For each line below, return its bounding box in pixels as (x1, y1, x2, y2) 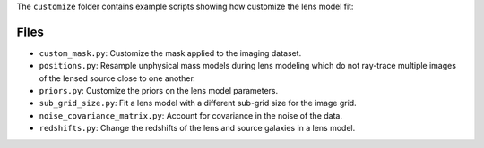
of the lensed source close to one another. (39, 72, 196, 84)
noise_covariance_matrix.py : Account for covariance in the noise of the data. (39, 110, 342, 120)
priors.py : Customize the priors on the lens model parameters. (39, 86, 279, 96)
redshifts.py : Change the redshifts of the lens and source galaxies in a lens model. (39, 123, 356, 134)
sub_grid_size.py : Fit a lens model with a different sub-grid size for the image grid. (39, 98, 358, 109)
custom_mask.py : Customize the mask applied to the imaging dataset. (39, 47, 302, 58)
